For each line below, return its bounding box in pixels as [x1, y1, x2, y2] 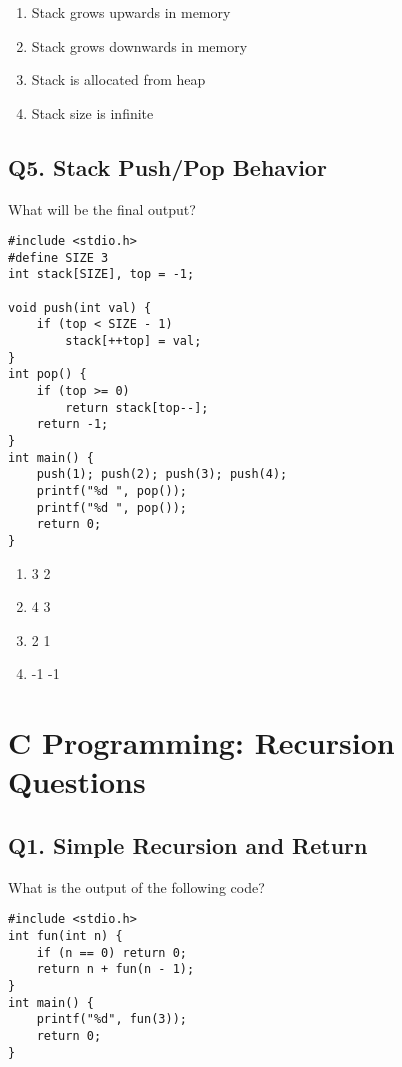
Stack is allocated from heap [31, 69, 206, 90]
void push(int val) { [8, 300, 152, 315]
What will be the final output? [8, 198, 196, 219]
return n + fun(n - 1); [36, 962, 195, 977]
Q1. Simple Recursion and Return [8, 829, 368, 860]
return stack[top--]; [65, 400, 209, 415]
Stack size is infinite [31, 102, 154, 123]
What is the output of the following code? [8, 876, 265, 897]
